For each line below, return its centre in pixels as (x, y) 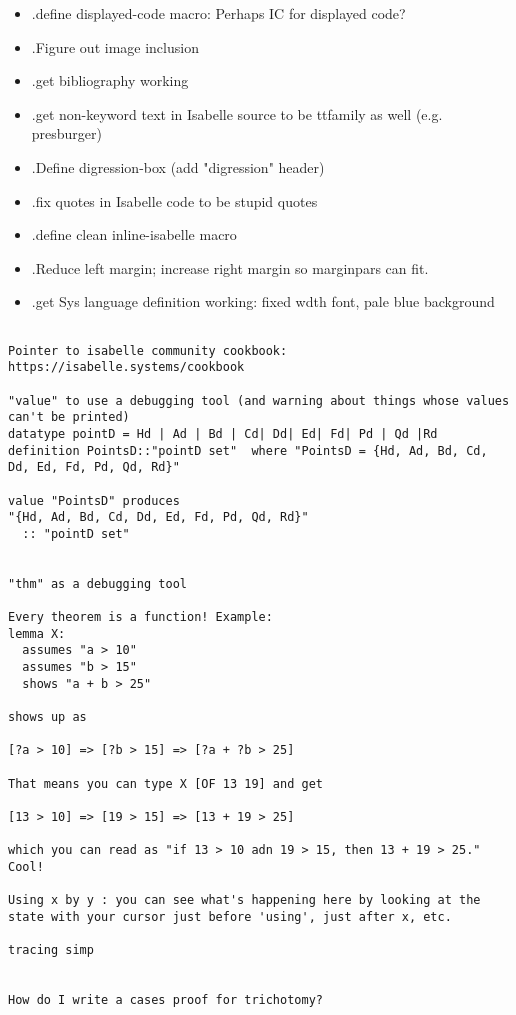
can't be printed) (69, 417)
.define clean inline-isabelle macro (134, 234)
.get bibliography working (110, 80)
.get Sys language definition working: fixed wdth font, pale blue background (263, 301)
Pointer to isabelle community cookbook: (148, 350)
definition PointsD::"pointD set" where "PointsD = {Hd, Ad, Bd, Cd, (248, 450)
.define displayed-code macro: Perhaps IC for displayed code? (218, 13)
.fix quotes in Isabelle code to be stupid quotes (174, 200)
